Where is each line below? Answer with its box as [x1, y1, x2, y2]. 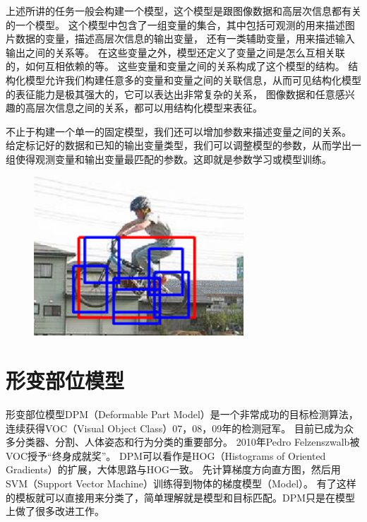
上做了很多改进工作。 [6, 504, 104, 518]
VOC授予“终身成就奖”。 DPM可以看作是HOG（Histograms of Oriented [6, 448, 326, 463]
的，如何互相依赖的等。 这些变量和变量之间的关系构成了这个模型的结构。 [6, 59, 345, 73]
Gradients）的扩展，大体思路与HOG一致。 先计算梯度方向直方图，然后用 [6, 462, 341, 477]
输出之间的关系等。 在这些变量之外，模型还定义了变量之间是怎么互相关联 [6, 45, 345, 59]
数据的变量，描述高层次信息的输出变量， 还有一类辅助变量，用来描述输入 [15, 31, 355, 46]
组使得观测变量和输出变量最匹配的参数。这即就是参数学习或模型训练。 [6, 151, 332, 166]
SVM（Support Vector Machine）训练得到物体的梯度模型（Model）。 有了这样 [6, 475, 356, 490]
